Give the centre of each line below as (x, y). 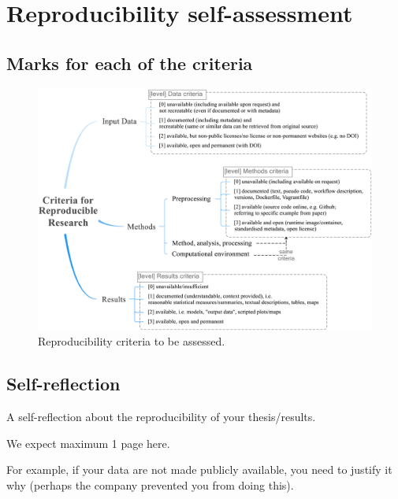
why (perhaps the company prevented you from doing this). (150, 484)
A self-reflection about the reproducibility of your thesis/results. (161, 417)
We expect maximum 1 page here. (88, 443)
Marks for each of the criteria (130, 63)
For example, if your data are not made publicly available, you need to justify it (199, 469)
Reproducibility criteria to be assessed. (132, 341)
